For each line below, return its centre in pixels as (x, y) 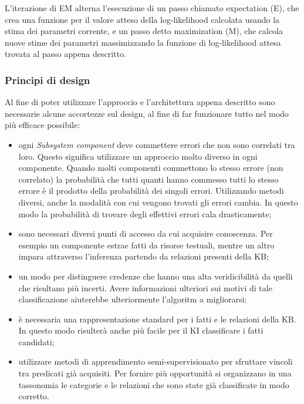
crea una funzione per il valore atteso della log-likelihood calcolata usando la (142, 19)
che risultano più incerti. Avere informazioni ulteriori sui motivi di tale (145, 287)
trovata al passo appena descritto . (65, 54)
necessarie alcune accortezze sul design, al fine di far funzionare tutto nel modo (147, 113)
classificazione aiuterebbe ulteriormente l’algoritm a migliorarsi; (133, 299)
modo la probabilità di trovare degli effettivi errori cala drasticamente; (145, 213)
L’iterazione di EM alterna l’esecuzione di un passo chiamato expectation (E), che (152, 8)
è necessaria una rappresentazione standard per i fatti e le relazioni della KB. (157, 319)
